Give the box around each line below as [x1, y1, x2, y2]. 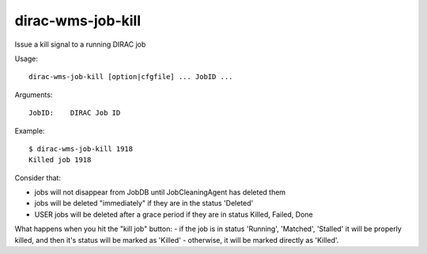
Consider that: [14, 172, 61, 182]
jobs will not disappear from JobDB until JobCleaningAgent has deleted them [34, 188, 286, 197]
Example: [14, 126, 45, 135]
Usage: [14, 54, 39, 63]
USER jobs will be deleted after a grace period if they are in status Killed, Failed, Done [34, 210, 313, 219]
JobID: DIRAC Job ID [28, 108, 121, 118]
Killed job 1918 [28, 155, 92, 165]
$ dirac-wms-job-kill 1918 [28, 144, 134, 154]
